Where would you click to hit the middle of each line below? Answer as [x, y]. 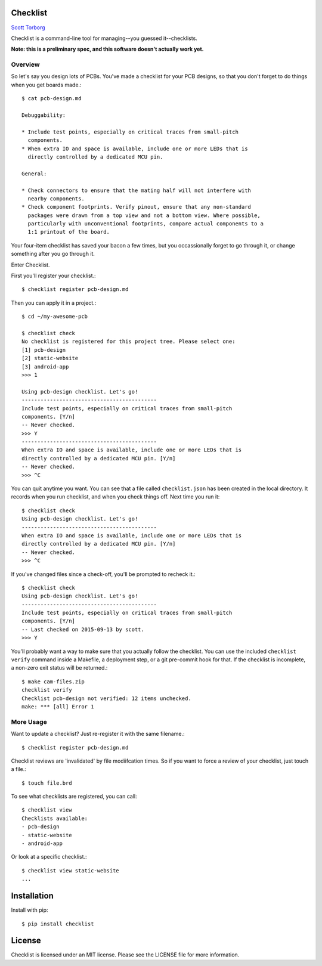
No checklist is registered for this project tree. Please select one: [129, 342]
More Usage [29, 722]
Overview [25, 64]
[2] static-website [50, 358]
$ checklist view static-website [70, 870]
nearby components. [56, 199]
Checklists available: [55, 818]
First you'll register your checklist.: [53, 276]
